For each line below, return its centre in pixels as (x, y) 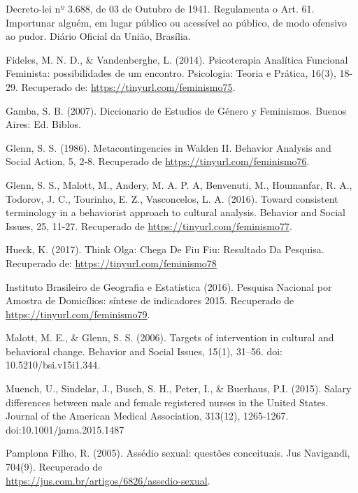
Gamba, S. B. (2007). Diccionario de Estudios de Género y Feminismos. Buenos (176, 110)
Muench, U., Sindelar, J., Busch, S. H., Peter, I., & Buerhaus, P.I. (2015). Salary (179, 388)
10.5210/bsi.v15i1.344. (53, 365)
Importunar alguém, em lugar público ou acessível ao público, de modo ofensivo (177, 22)
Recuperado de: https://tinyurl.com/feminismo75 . (128, 86)
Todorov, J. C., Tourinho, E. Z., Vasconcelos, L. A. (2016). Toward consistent (172, 198)
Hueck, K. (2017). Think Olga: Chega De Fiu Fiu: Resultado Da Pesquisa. (165, 249)
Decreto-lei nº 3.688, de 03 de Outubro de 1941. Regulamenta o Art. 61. (160, 8)
